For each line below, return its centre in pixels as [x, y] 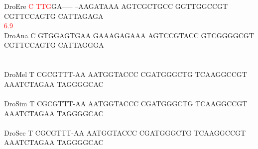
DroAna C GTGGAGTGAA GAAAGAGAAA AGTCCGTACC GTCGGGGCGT [129, 35]
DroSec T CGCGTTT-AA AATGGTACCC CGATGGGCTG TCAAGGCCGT [125, 132]
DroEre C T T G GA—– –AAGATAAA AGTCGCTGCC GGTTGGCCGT [116, 6]
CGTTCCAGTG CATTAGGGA [54, 45]
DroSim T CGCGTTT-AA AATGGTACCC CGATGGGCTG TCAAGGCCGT [126, 103]
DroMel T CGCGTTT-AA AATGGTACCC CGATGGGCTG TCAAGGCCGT [126, 74]
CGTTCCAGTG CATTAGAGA [54, 16]
